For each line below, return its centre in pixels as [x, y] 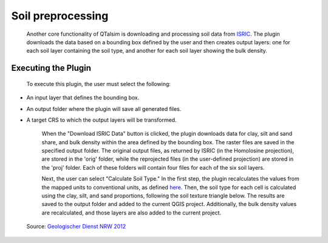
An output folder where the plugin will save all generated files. [104, 108]
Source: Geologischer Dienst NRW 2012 [76, 227]
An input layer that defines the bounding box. [83, 98]
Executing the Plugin [51, 68]
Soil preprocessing [60, 16]
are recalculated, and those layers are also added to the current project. [132, 213]
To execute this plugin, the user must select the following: [99, 84]
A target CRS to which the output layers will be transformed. [101, 120]
